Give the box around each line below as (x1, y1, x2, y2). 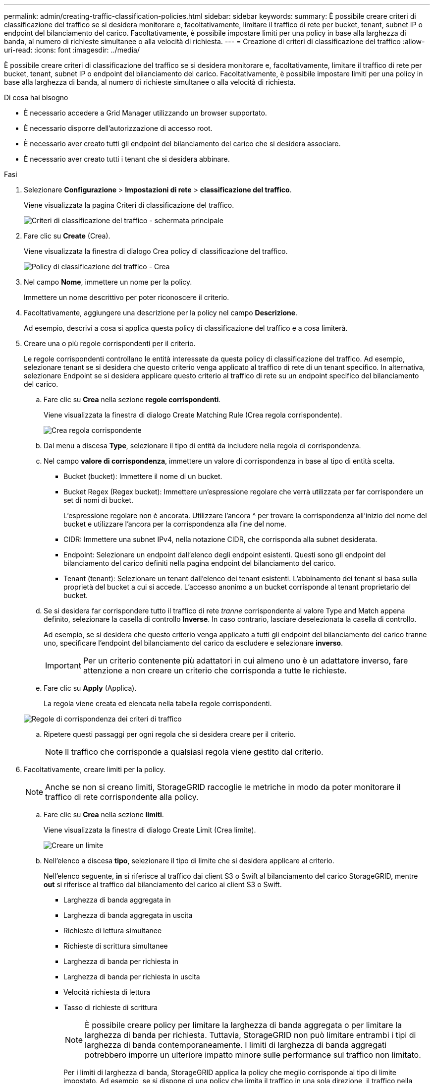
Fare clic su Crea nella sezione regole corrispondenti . (44, 395, 221, 404)
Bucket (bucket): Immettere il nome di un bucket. (63, 472, 222, 481)
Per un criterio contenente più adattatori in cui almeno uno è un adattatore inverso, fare (83, 656, 408, 665)
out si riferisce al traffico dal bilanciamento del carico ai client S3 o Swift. (44, 880, 282, 889)
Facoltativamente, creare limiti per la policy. (24, 765, 165, 774)
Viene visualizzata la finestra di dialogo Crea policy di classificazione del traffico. (24, 247, 288, 255)
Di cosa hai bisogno (4, 93, 68, 102)
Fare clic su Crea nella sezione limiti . (44, 810, 164, 819)
